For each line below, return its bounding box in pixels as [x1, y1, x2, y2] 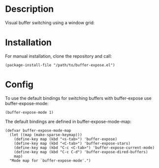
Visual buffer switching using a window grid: [5, 20, 95, 26]
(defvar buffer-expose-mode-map [5, 128, 71, 133]
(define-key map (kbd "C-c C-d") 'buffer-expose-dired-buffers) [14, 149, 148, 154]
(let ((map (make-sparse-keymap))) [9, 132, 82, 137]
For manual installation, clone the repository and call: [5, 53, 112, 59]
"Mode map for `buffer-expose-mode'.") [9, 158, 91, 163]
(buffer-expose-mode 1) [5, 110, 54, 115]
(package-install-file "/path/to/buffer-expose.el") [5, 62, 115, 67]
